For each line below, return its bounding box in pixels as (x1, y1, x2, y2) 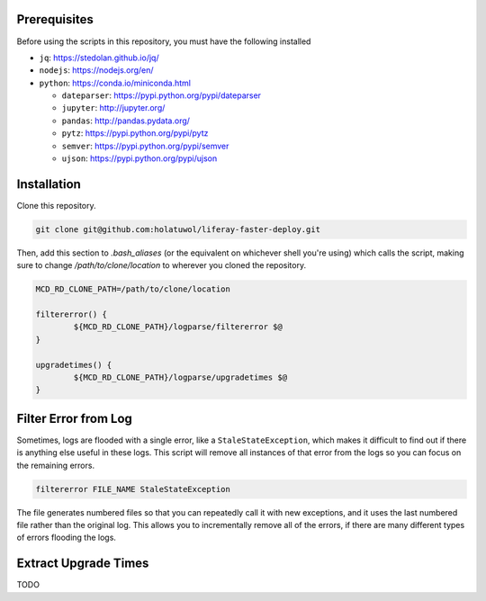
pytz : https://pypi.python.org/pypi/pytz (61, 128, 209, 139)
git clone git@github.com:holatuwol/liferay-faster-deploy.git (35, 224, 321, 234)
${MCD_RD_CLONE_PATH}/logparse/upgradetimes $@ (73, 372, 288, 382)
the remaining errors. (16, 460, 94, 471)
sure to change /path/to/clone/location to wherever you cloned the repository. (16, 260, 306, 271)
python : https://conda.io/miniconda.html (39, 77, 192, 88)
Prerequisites (16, 12, 94, 27)
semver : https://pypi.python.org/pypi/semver (61, 140, 229, 151)
